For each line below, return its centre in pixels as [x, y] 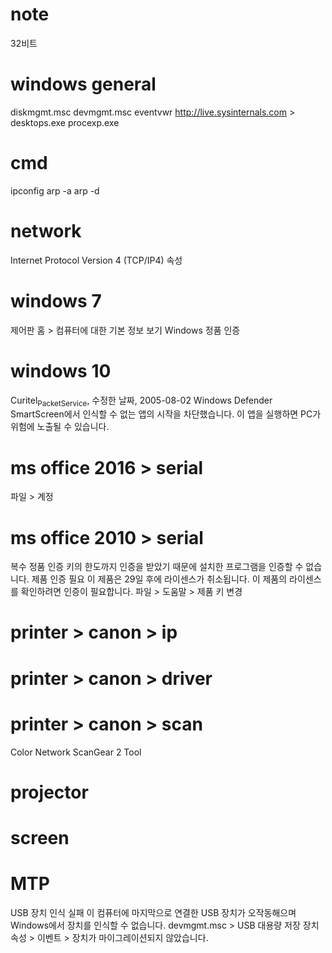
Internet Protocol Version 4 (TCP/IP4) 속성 [96, 260]
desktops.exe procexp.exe [65, 122]
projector [49, 792]
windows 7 [56, 300]
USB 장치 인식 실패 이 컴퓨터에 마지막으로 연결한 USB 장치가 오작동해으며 [153, 912]
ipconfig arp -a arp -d [55, 190]
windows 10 [61, 370]
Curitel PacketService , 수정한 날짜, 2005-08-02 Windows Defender [141, 401]
